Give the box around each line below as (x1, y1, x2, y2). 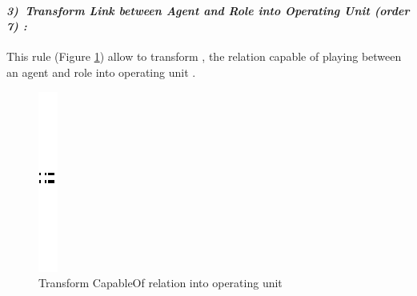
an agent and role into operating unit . (6, 63, 196, 80)
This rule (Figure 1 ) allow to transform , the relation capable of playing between (6, 48, 402, 65)
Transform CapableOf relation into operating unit (38, 274, 283, 291)
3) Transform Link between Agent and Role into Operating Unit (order (6, 2, 410, 18)
